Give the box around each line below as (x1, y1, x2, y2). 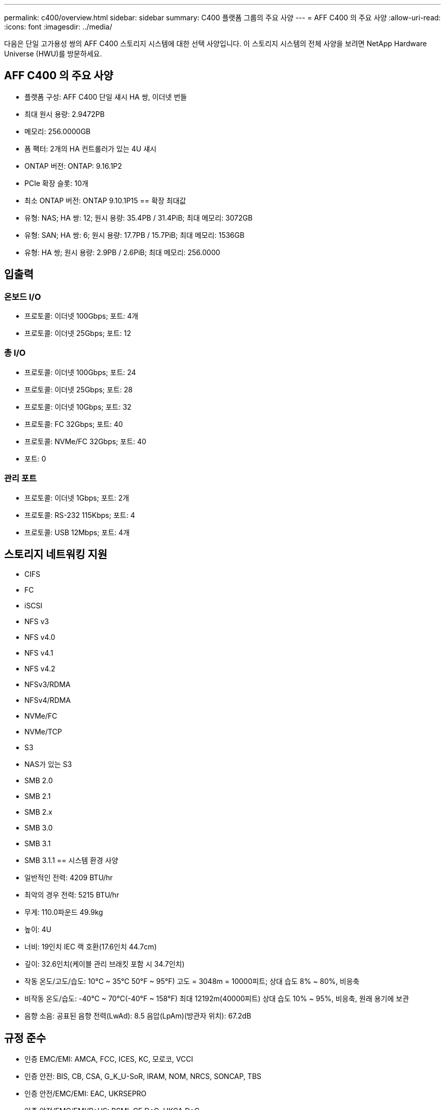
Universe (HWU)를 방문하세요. (4, 49, 102, 58)
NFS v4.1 (24, 649, 53, 658)
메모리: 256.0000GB (24, 127, 91, 136)
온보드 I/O (4, 291, 41, 302)
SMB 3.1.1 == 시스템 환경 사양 (24, 856, 118, 865)
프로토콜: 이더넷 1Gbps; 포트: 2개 (24, 493, 130, 502)
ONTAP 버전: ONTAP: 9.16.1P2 (24, 161, 122, 170)
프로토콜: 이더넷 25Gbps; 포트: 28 (24, 385, 133, 394)
